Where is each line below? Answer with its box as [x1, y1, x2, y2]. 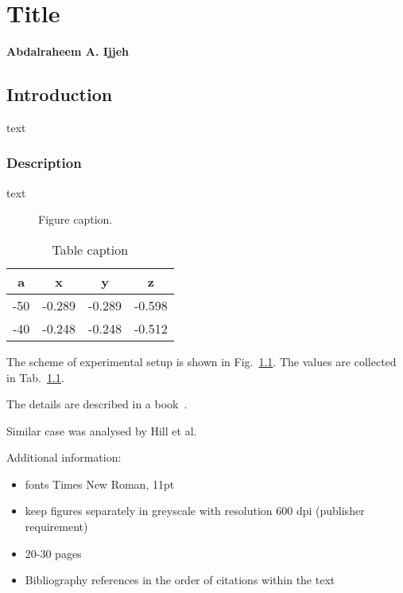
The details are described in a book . [6, 396, 188, 412]
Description [6, 153, 82, 173]
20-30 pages [25, 544, 82, 561]
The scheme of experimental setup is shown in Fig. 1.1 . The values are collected [6, 353, 397, 369]
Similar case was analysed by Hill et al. [6, 422, 197, 439]
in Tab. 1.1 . [6, 369, 64, 385]
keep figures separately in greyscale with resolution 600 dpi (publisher [25, 502, 365, 519]
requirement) [25, 518, 88, 535]
